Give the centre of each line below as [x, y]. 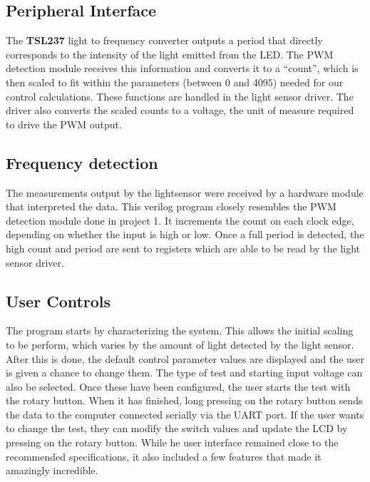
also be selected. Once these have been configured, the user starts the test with [178, 386]
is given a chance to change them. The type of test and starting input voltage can [184, 373]
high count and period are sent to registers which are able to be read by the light [183, 248]
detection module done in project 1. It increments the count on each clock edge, [180, 220]
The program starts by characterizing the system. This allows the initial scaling [180, 330]
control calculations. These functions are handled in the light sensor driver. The [180, 96]
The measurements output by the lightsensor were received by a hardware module [185, 192]
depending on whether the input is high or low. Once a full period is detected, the [185, 234]
